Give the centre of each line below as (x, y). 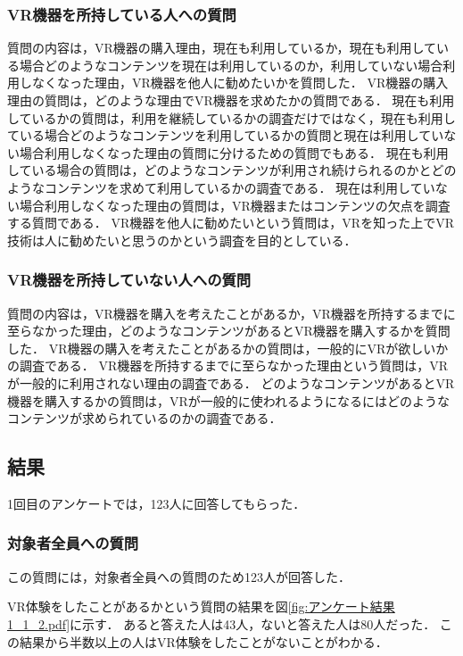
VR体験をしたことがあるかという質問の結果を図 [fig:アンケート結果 (201, 606)
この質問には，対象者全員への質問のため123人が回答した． (179, 576)
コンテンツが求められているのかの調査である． (145, 418)
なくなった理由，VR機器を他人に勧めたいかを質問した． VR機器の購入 (240, 83)
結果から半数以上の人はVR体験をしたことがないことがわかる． (203, 641)
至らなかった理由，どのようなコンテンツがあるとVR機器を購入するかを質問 (229, 331)
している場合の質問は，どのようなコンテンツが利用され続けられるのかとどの (232, 170)
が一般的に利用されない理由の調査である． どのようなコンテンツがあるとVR (231, 382)
